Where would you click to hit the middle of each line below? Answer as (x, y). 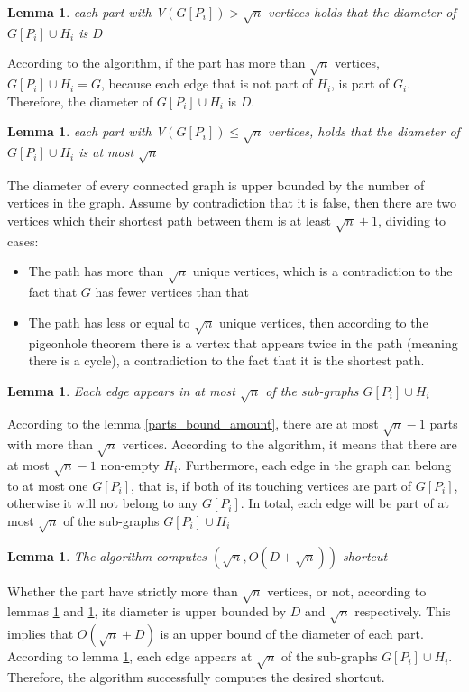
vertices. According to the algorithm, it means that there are (290, 444)
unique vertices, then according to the (324, 322)
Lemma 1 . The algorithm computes (107, 555)
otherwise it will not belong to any (103, 503)
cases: (23, 240)
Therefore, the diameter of (80, 101)
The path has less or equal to (109, 322)
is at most (106, 152)
